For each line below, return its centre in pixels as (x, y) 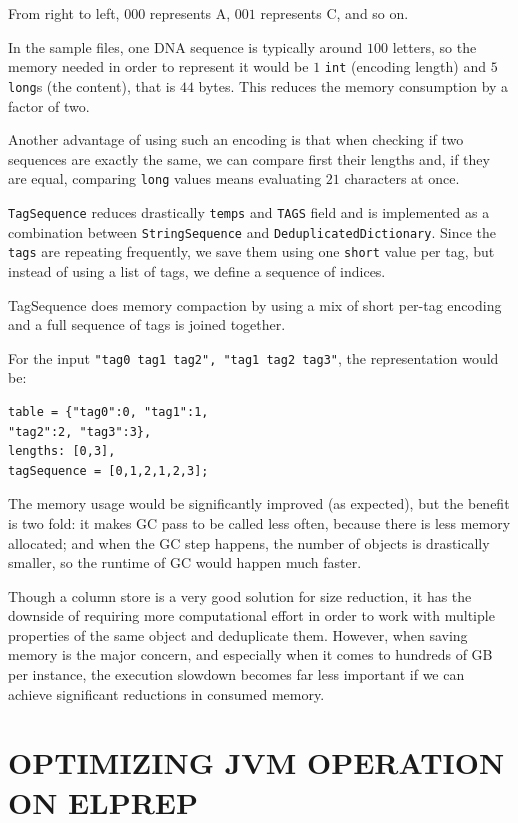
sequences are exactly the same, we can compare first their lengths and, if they (249, 158)
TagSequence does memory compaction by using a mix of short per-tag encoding (255, 304)
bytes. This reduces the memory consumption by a (353, 85)
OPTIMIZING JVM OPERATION (256, 762)
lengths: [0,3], (62, 451)
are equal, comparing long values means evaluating (165, 178)
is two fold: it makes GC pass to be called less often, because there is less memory (259, 522)
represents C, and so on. (334, 13)
